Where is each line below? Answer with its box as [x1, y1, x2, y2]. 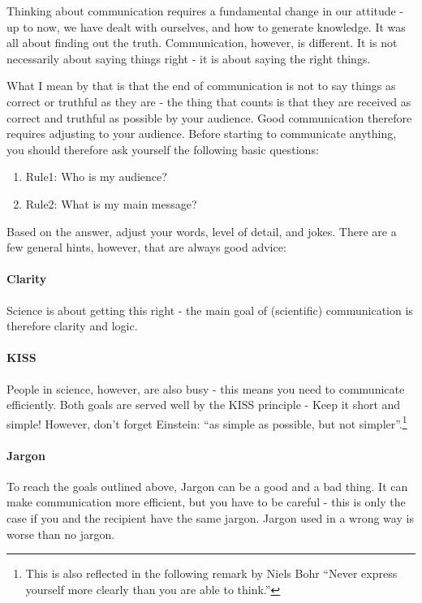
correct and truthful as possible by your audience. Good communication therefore [6, 109, 412, 126]
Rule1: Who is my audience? [25, 168, 167, 185]
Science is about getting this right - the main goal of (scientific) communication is [6, 301, 413, 318]
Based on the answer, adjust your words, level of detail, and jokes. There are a [6, 222, 397, 239]
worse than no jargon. [6, 525, 115, 542]
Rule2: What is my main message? [25, 195, 197, 212]
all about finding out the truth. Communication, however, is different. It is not [6, 34, 398, 51]
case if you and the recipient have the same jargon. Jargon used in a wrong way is [6, 509, 414, 526]
